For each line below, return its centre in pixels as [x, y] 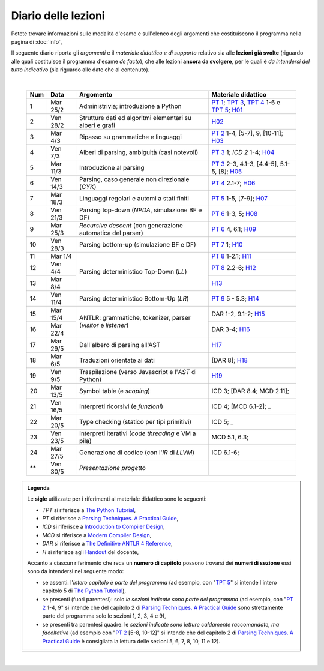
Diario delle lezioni [58, 16]
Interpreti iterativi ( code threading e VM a [137, 433]
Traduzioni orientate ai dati [117, 360]
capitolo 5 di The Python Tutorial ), [84, 591]
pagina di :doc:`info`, [37, 41]
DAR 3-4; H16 [231, 329]
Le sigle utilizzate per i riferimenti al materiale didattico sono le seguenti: [117, 499]
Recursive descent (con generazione [131, 225]
